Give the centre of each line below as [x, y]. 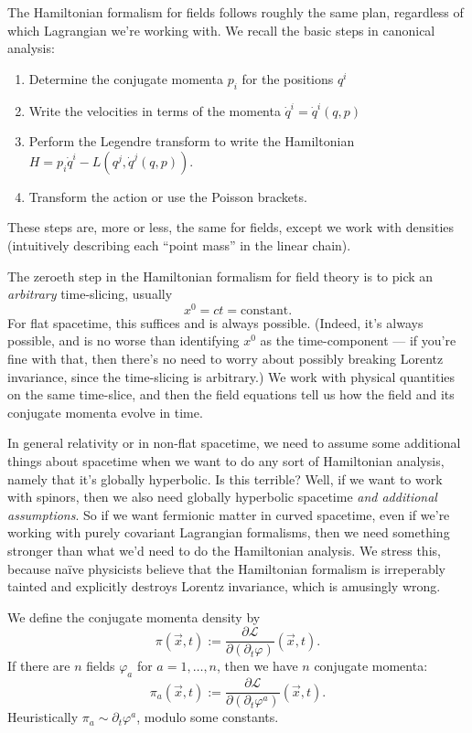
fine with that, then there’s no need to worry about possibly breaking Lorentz [225, 358]
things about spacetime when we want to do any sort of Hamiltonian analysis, [226, 460]
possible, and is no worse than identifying [123, 340]
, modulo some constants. [208, 717]
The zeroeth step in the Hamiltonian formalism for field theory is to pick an [220, 276]
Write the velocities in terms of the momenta [155, 110]
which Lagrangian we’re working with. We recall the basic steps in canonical [221, 30]
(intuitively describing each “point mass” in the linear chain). [179, 244]
